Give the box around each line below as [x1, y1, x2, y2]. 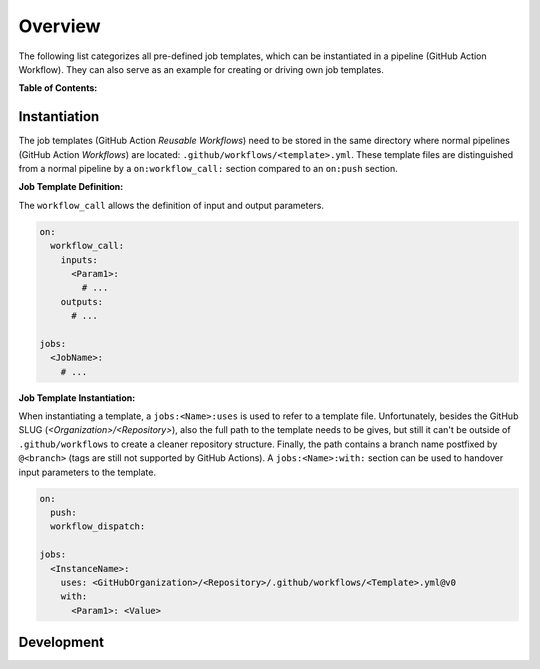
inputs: [60, 254, 99, 265]
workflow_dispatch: [50, 521, 146, 532]
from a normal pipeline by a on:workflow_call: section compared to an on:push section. [18, 163, 399, 175]
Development [18, 634, 105, 651]
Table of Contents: [18, 82, 98, 94]
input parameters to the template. [18, 466, 157, 478]
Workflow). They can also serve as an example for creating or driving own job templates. [18, 63, 384, 75]
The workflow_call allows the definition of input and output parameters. [18, 199, 325, 211]
